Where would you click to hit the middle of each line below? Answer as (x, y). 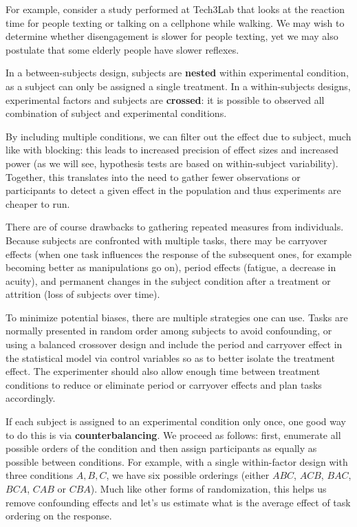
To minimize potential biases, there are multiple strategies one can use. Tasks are (177, 317)
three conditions (40, 475)
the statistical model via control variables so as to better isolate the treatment (170, 357)
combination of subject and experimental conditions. (116, 113)
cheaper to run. (38, 203)
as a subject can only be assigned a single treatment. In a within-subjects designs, (178, 86)
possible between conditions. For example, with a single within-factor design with (177, 461)
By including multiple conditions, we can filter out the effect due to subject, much (178, 136)
